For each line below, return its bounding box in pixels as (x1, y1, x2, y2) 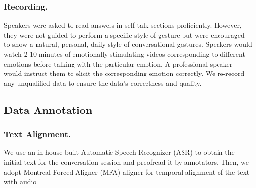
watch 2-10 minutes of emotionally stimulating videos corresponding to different (4, 49, 245, 59)
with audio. (4, 176, 38, 187)
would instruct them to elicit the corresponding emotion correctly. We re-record (4, 68, 245, 78)
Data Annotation (4, 102, 93, 117)
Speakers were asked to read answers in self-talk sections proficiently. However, (4, 20, 242, 30)
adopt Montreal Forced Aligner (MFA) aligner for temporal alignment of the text (4, 166, 250, 177)
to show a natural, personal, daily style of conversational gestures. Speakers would (4, 39, 252, 49)
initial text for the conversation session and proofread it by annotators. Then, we (4, 156, 249, 167)
